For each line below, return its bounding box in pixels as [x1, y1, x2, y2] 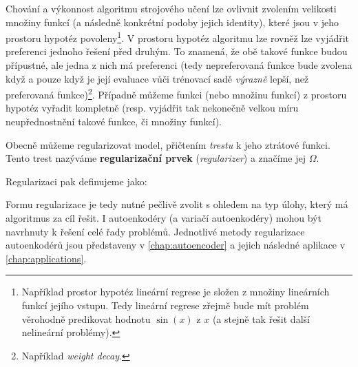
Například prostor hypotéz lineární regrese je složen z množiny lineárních [21, 284, 330, 299]
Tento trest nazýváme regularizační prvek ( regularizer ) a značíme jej [6, 151, 306, 165]
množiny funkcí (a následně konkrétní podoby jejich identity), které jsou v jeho [6, 14, 339, 29]
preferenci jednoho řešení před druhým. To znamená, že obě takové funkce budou [6, 44, 348, 59]
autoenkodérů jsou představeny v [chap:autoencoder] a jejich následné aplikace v [6, 238, 346, 252]
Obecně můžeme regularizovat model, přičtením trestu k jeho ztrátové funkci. [6, 137, 330, 151]
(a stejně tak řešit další [212, 311, 310, 326]
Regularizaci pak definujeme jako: [6, 174, 147, 188]
